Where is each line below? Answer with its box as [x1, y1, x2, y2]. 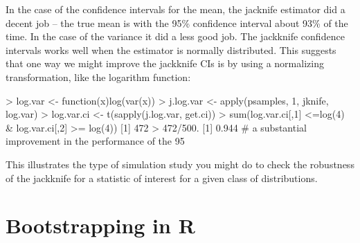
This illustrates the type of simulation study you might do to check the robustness [6, 156, 354, 171]
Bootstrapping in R [6, 211, 195, 240]
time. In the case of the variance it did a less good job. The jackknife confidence [6, 29, 345, 44]
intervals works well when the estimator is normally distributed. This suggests [6, 42, 336, 57]
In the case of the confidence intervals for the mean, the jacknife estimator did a [6, 2, 345, 16]
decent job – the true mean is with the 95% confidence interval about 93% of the [6, 15, 348, 30]
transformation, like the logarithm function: [6, 69, 191, 84]
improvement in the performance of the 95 [6, 134, 185, 148]
